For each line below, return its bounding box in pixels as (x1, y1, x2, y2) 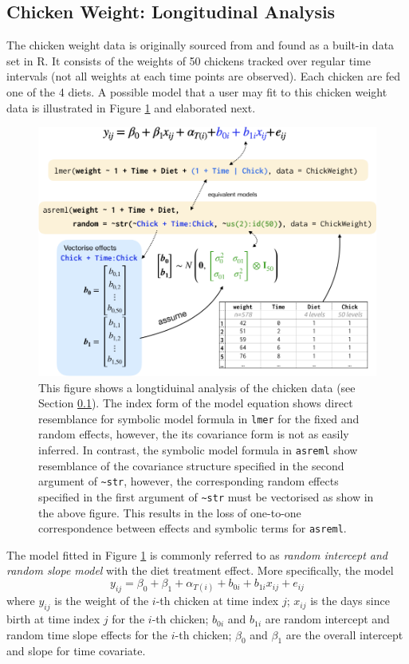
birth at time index (6, 611, 100, 627)
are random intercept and (265, 611, 390, 627)
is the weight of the (54, 592, 149, 609)
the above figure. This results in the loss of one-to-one (38, 504, 301, 521)
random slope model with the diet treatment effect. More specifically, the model (6, 562, 394, 579)
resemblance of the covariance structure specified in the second (38, 457, 344, 473)
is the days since (310, 592, 390, 609)
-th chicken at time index (155, 592, 279, 609)
